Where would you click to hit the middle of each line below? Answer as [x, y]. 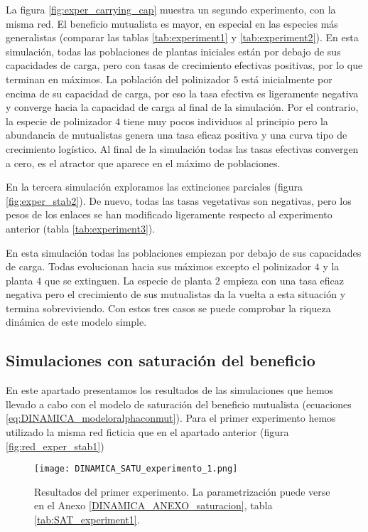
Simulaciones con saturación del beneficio [161, 360]
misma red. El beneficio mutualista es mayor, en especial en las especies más [172, 23]
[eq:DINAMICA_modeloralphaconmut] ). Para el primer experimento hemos [171, 418]
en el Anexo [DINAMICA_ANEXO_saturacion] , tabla [153, 505]
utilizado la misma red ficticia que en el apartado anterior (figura [147, 432]
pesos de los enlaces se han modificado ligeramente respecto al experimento [169, 214]
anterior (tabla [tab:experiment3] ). [81, 228]
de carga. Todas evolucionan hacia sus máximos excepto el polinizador [159, 266]
